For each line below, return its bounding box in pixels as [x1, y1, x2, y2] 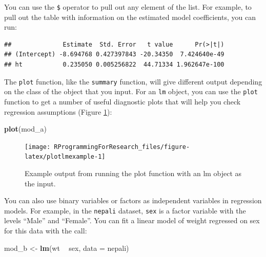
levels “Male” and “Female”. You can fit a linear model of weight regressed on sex [4, 215, 260, 226]
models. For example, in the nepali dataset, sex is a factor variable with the [4, 205, 246, 216]
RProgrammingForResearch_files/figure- [54, 143, 190, 151]
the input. [25, 178, 56, 188]
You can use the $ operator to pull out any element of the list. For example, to [4, 2, 252, 12]
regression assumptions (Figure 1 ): [4, 106, 112, 117]
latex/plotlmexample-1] [25, 153, 106, 161]
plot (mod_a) [4, 123, 47, 134]
